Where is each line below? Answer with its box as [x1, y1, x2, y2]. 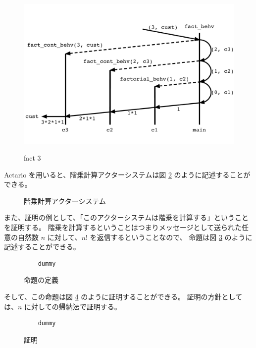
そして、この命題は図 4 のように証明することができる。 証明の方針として [4, 291, 243, 301]
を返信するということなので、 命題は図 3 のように [90, 232, 253, 242]
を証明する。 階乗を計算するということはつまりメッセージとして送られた [4, 222, 242, 232]
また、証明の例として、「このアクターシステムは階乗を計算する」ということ [4, 212, 249, 223]
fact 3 [24, 152, 41, 163]
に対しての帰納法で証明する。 [24, 301, 121, 311]
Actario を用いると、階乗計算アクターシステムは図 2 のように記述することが [4, 169, 251, 179]
